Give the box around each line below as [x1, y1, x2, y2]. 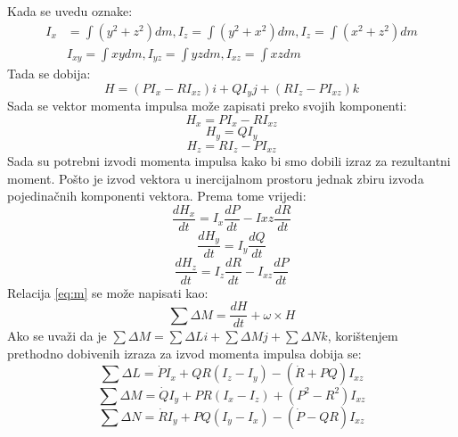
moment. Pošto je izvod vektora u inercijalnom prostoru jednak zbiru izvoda [7, 169, 424, 187]
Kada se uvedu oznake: [7, 2, 133, 20]
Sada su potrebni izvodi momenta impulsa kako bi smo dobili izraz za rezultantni [7, 152, 451, 170]
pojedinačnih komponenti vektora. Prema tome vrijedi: [7, 186, 307, 205]
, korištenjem [327, 326, 398, 345]
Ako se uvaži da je [7, 326, 107, 345]
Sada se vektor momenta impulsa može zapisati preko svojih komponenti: [7, 96, 407, 115]
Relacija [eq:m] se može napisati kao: [7, 283, 209, 301]
